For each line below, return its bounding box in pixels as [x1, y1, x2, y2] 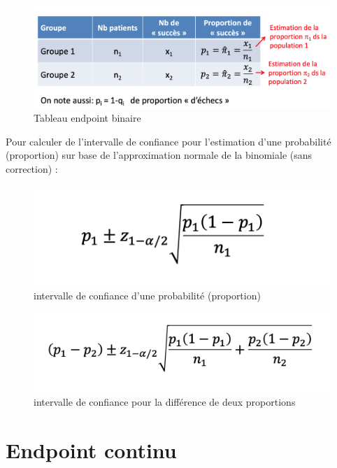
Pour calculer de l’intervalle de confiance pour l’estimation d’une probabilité [6, 134, 331, 148]
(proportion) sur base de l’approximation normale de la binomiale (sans [6, 148, 313, 162]
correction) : [6, 161, 58, 176]
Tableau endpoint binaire [34, 111, 141, 125]
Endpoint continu [6, 436, 177, 465]
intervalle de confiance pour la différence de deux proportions [34, 395, 296, 409]
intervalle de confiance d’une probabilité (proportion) [34, 288, 261, 303]
